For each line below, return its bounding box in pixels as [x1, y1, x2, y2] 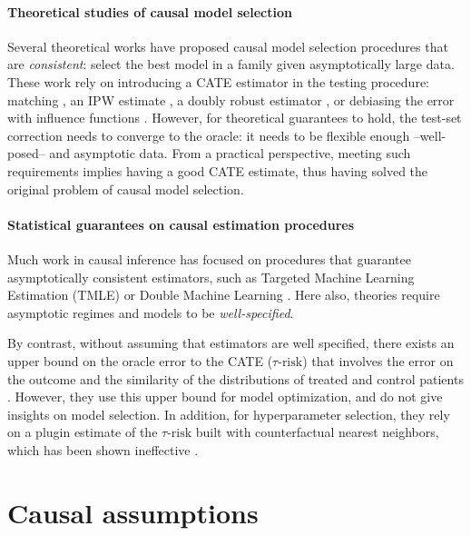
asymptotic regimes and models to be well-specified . [7, 303, 294, 322]
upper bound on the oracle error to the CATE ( [7, 351, 273, 370]
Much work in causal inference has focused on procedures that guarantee [7, 249, 412, 268]
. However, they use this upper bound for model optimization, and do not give [7, 387, 443, 406]
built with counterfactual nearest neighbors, [195, 422, 439, 442]
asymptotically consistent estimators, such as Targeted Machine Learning [7, 267, 415, 286]
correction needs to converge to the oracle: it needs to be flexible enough [7, 125, 410, 144]
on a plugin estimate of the [7, 422, 158, 442]
